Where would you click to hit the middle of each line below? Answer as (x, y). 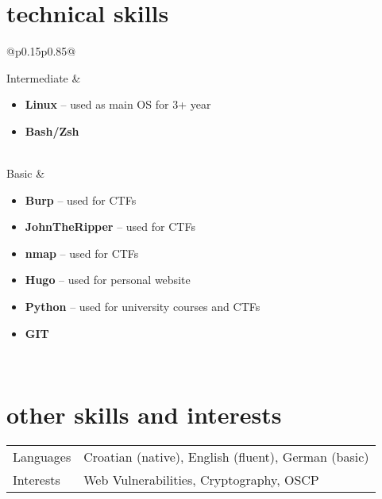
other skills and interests (144, 415)
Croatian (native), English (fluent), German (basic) (226, 456)
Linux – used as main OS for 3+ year (118, 104)
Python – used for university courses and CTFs (143, 307)
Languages (42, 456)
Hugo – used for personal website (108, 280)
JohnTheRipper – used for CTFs (110, 226)
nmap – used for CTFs (82, 253)
